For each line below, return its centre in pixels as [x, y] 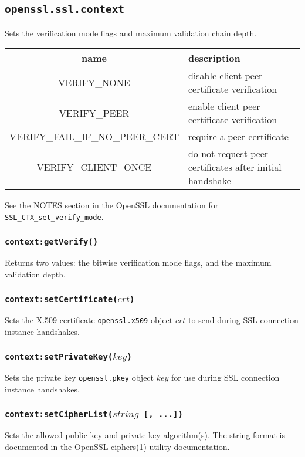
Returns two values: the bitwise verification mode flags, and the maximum [138, 263]
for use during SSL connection [226, 378]
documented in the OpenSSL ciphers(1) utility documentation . [117, 447]
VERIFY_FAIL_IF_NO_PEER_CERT [94, 137]
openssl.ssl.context [65, 9]
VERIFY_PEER [94, 113]
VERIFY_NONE [94, 82]
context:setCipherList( [59, 414]
